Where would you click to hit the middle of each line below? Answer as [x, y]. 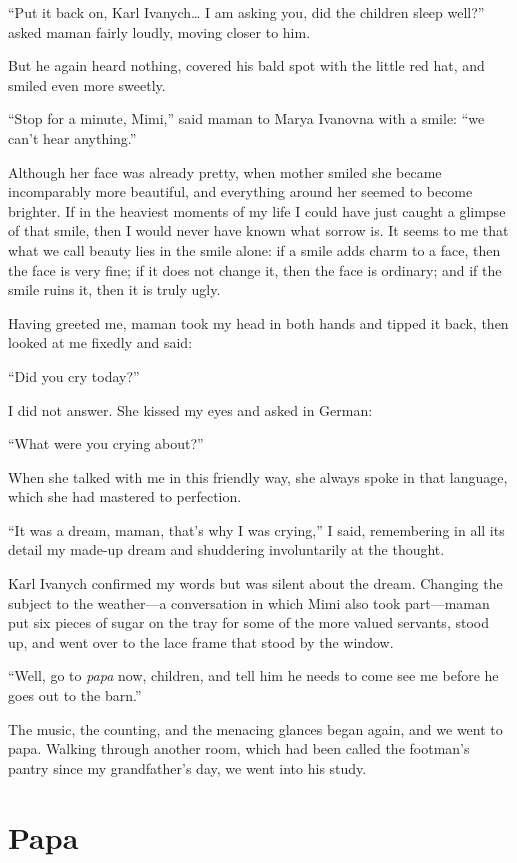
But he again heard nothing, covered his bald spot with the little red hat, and [246, 65]
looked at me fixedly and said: [100, 342]
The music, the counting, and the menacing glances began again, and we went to [255, 728]
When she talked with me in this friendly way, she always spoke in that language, [258, 476]
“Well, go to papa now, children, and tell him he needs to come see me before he [253, 675]
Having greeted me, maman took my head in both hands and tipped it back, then [258, 322]
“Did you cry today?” [74, 375]
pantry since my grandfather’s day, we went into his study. [187, 767]
